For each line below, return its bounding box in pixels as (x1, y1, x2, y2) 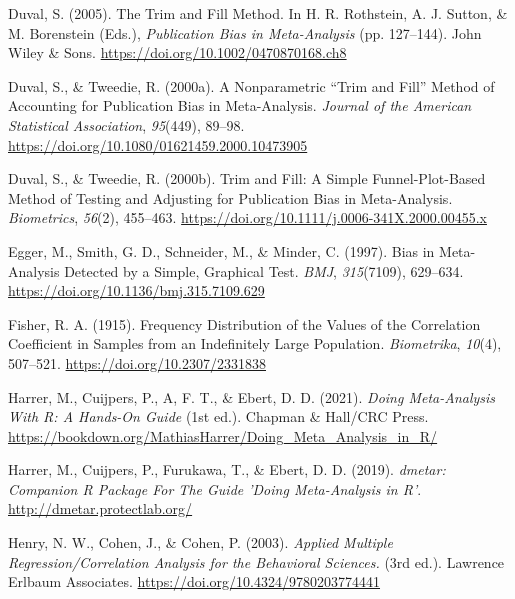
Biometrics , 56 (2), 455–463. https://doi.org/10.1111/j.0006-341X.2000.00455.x (8, 207, 487, 228)
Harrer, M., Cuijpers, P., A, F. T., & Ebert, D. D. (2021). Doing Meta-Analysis (8, 386, 496, 407)
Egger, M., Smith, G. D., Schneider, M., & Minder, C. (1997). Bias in (8, 240, 435, 261)
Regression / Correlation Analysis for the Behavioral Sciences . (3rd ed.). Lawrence (8, 551, 505, 572)
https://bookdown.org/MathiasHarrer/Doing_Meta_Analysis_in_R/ (8, 425, 438, 446)
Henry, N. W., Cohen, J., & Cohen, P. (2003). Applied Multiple (8, 532, 393, 553)
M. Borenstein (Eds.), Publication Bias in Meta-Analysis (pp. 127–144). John (8, 22, 482, 43)
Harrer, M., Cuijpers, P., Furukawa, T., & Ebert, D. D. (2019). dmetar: (8, 459, 446, 480)
